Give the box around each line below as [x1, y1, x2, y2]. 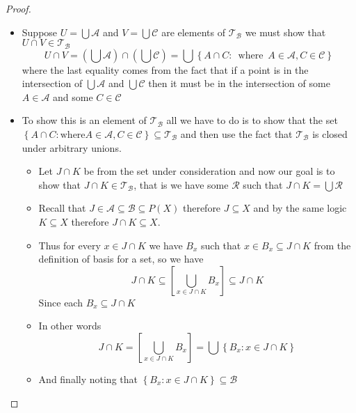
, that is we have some [133, 177, 229, 192]
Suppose [22, 24, 58, 39]
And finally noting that [38, 371, 138, 386]
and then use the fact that [180, 127, 293, 141]
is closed [312, 127, 348, 141]
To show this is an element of [22, 113, 147, 127]
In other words [38, 318, 102, 333]
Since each [38, 295, 83, 309]
